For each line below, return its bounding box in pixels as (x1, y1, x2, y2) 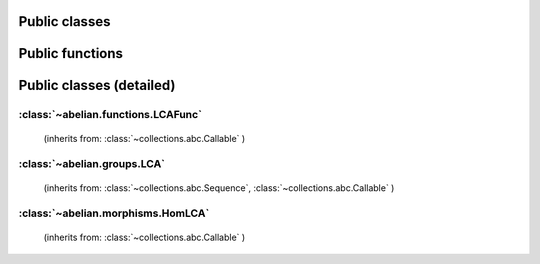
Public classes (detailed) (18, 77, 176, 94)
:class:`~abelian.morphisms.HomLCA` (18, 206, 210, 220)
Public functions (18, 45, 124, 62)
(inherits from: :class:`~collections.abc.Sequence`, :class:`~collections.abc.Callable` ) (43, 181, 395, 194)
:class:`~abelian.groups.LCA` (18, 157, 165, 171)
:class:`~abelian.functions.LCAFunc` (18, 108, 202, 122)
